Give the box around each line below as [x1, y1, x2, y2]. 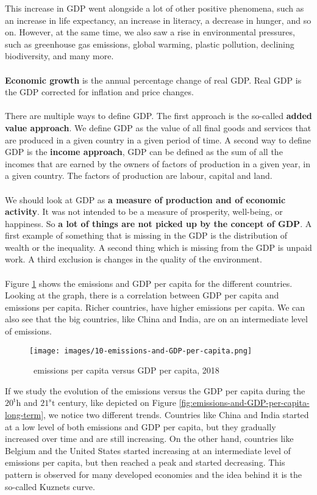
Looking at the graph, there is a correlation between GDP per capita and [5, 289, 279, 302]
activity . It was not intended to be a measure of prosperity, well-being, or [5, 205, 283, 218]
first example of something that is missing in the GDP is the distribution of [5, 229, 288, 242]
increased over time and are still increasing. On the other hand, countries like [5, 432, 294, 445]
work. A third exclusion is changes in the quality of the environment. [5, 253, 262, 266]
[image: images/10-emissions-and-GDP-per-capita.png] [29, 346, 252, 355]
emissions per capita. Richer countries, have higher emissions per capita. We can [5, 300, 305, 313]
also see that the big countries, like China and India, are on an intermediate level [5, 313, 308, 325]
